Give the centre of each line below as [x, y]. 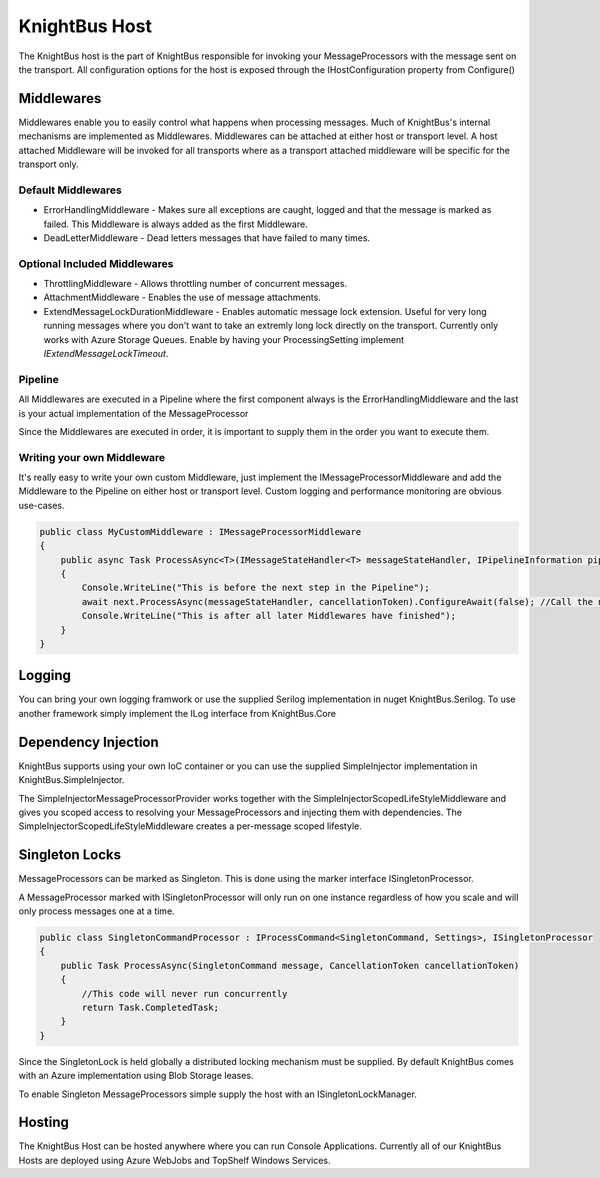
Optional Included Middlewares [96, 263]
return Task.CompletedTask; [150, 1007]
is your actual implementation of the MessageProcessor [133, 413]
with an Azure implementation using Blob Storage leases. [136, 1076]
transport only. [48, 164]
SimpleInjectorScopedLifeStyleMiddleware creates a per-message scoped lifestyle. [190, 826]
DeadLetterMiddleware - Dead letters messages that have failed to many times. [206, 237]
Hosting [44, 1122]
